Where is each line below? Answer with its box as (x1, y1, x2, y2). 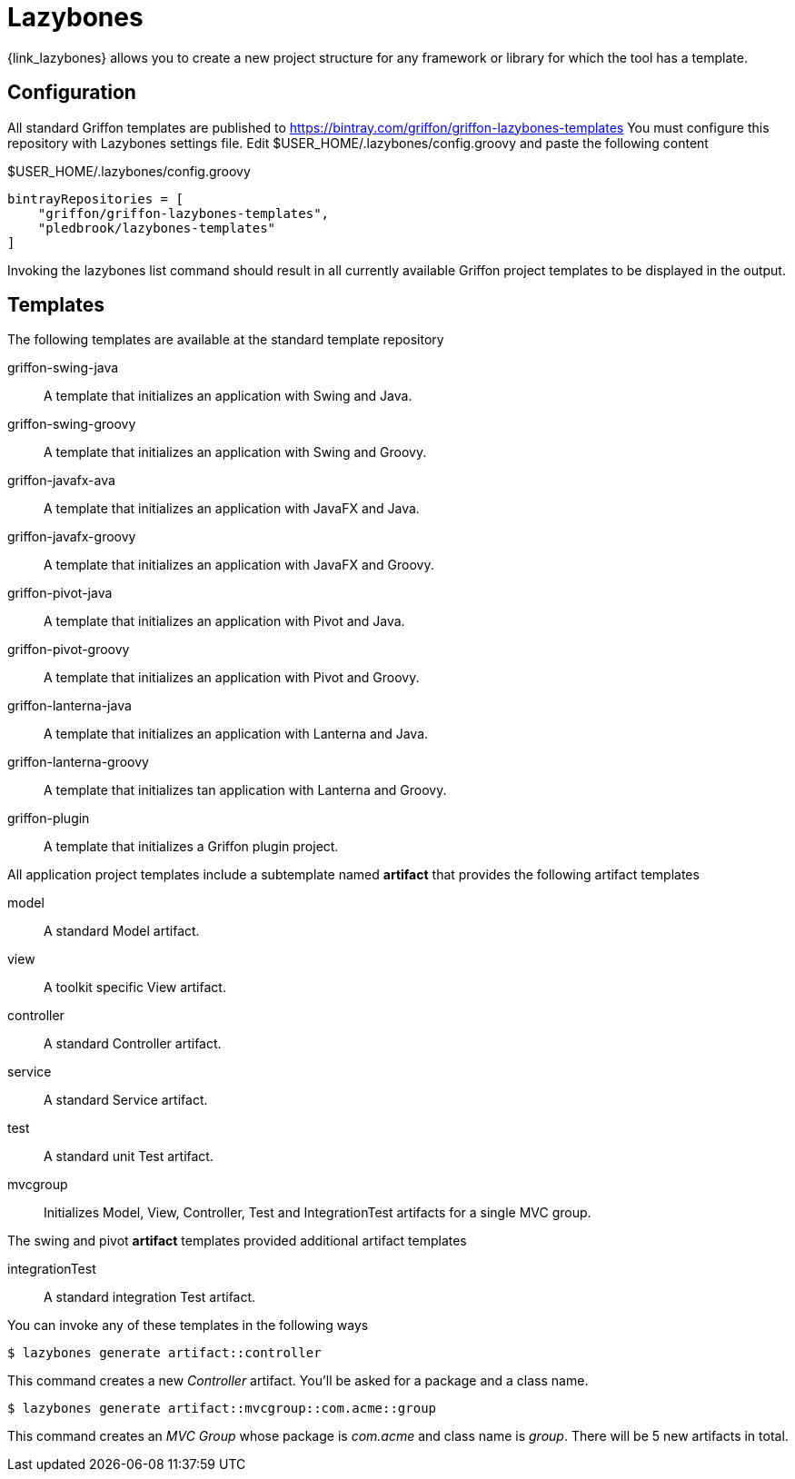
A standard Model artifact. (44, 923, 200, 939)
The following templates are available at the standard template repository (7, 332, 444, 348)
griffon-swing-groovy (7, 416, 136, 432)
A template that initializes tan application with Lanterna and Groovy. (44, 782, 447, 799)
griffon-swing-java (7, 360, 119, 376)
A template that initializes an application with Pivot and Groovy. (44, 670, 420, 686)
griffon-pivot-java (7, 585, 113, 601)
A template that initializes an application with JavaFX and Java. (44, 501, 420, 517)
